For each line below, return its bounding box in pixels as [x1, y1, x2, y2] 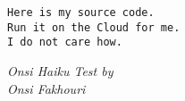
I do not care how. [7, 36, 122, 49]
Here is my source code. [7, 6, 155, 19]
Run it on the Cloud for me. [7, 21, 181, 34]
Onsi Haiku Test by [7, 61, 114, 80]
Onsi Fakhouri [7, 79, 86, 97]
